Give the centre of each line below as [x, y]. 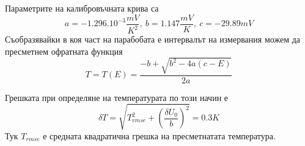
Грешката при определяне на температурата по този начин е [116, 97]
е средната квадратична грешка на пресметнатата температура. [159, 135]
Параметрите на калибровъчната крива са [82, 8]
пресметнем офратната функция [64, 51]
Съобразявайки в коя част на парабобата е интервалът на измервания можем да [152, 39]
